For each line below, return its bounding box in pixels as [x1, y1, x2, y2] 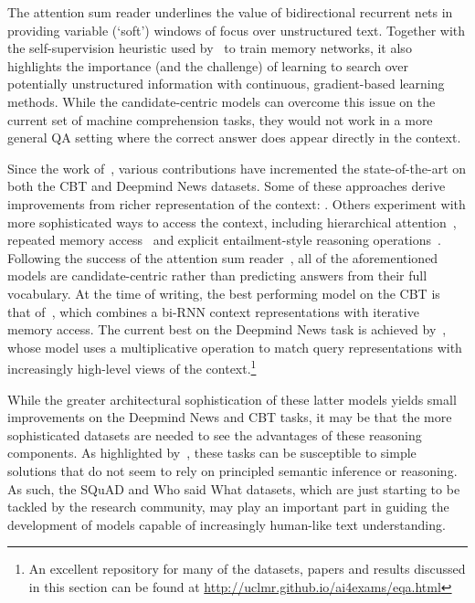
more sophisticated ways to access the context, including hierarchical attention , [7, 212, 457, 231]
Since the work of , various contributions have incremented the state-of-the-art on [7, 158, 467, 177]
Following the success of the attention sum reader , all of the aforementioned [7, 248, 438, 267]
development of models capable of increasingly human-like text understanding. [7, 514, 446, 534]
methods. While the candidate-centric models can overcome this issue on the [7, 91, 436, 111]
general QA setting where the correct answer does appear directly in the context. [7, 128, 461, 147]
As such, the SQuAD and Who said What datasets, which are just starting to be [7, 479, 460, 498]
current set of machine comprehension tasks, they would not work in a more [7, 110, 433, 129]
